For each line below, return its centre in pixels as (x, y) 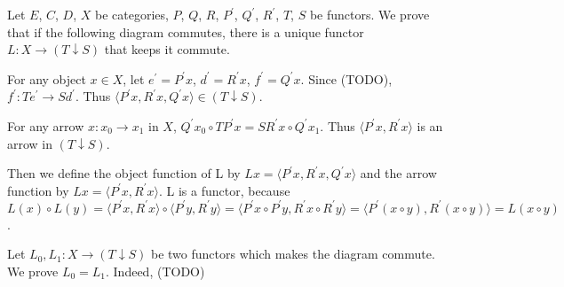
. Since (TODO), (346, 78)
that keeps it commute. (167, 49)
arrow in (30, 143)
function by (38, 190)
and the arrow (398, 173)
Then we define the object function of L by (124, 173)
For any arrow (46, 125)
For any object (47, 78)
